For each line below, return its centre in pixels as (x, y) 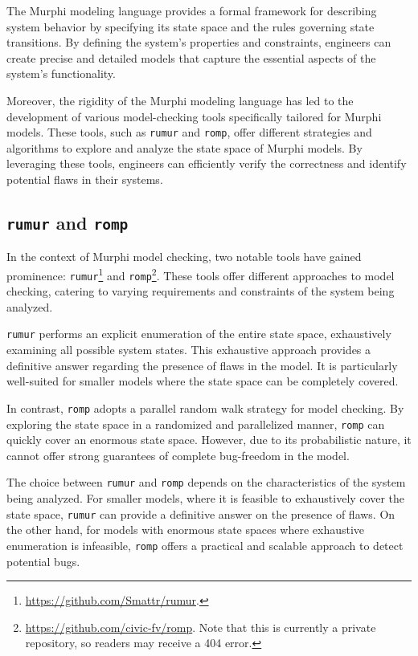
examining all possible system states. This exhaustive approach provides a (189, 350)
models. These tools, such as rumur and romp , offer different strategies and (189, 132)
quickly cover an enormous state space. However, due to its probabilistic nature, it (209, 440)
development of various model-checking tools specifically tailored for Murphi (194, 116)
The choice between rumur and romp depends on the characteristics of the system (206, 482)
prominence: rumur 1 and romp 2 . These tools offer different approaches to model (201, 274)
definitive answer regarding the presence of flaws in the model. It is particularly (202, 365)
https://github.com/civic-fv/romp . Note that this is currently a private (201, 627)
